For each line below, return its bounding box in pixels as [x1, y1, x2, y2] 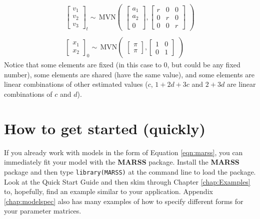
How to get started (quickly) [4, 118, 206, 138]
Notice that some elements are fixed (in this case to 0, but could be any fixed [4, 59, 240, 70]
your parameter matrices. [4, 206, 81, 216]
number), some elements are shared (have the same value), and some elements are [4, 69, 255, 79]
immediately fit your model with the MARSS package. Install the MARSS [4, 157, 239, 167]
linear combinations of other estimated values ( [4, 79, 148, 89]
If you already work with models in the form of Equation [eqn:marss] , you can [4, 147, 243, 157]
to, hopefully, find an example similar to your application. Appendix [4, 186, 213, 197]
